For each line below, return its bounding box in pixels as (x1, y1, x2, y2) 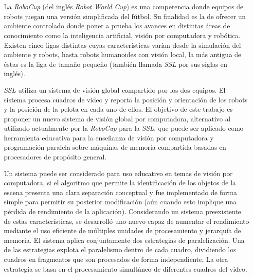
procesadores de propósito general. (4, 152, 107, 162)
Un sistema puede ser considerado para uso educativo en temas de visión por (4, 168, 233, 178)
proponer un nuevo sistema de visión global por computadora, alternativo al (4, 113, 231, 123)
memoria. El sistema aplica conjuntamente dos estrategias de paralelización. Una (4, 235, 245, 245)
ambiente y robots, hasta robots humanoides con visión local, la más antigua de (4, 49, 241, 59)
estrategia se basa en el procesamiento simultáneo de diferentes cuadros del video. (4, 263, 247, 274)
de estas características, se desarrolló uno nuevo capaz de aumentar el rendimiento (4, 216, 249, 226)
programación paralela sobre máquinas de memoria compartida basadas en (4, 142, 226, 152)
